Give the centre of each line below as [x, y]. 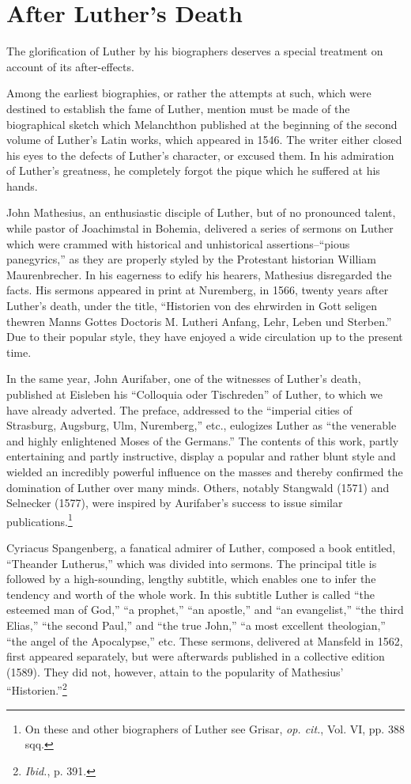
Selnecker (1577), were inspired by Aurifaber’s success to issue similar [175, 503]
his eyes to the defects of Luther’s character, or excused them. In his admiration [200, 155]
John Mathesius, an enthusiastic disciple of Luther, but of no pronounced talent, [201, 212]
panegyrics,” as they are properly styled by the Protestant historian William [191, 259]
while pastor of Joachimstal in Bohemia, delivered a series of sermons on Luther [200, 228]
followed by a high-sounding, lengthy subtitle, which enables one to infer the [191, 579]
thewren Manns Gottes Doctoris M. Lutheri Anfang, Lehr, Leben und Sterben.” [199, 321]
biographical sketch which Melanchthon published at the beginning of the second [202, 124]
